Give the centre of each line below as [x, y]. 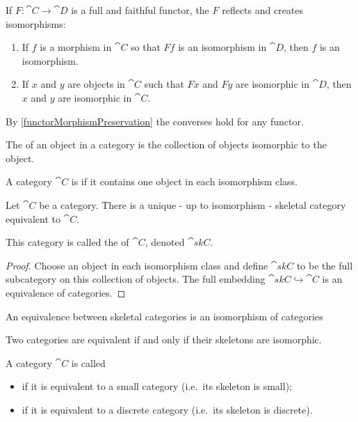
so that [146, 47]
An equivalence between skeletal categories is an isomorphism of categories [164, 316]
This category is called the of [67, 242]
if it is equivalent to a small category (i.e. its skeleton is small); [157, 386]
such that [164, 84]
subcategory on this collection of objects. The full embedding [136, 279]
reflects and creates [263, 10]
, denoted [165, 242]
